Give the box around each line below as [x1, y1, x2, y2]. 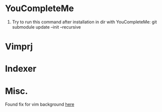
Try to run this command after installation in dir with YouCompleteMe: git [12, 19, 157, 25]
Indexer [5, 64, 36, 74]
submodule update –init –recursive [12, 24, 81, 30]
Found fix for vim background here [5, 101, 74, 107]
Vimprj [5, 41, 33, 52]
